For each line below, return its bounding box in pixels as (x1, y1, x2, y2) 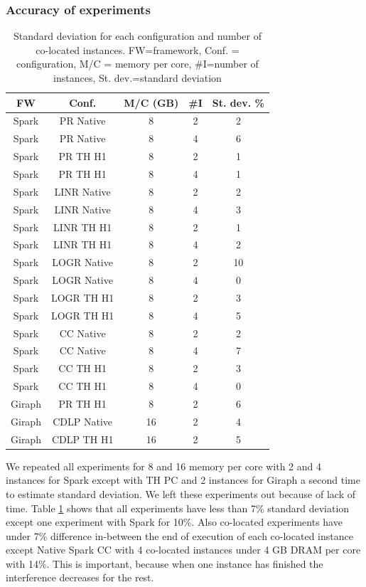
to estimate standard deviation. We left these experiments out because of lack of (6, 486, 355, 501)
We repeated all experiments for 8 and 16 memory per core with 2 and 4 (6, 458, 322, 473)
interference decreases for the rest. (6, 570, 154, 585)
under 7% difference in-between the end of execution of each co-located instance (6, 528, 353, 543)
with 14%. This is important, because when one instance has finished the (6, 556, 323, 571)
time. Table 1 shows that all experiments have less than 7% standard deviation (6, 500, 350, 515)
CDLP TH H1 (51, 431, 114, 446)
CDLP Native (53, 413, 113, 428)
